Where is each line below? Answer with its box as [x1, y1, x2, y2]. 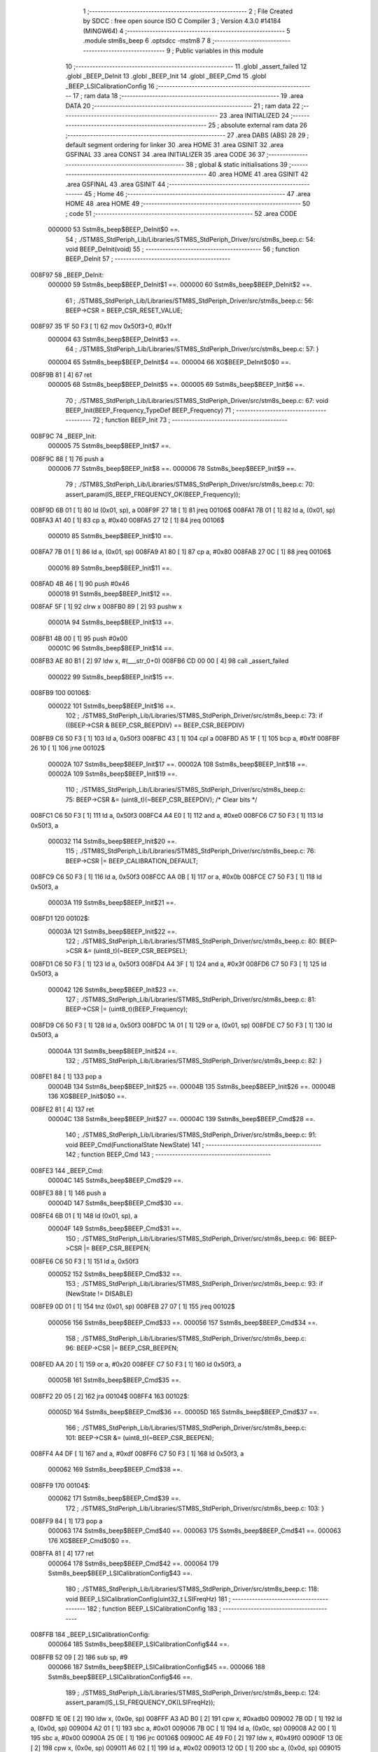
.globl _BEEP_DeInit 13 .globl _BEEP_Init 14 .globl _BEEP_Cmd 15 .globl [65, 72, 267, 81]
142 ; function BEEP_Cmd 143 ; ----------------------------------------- [65, 1150, 271, 1159]
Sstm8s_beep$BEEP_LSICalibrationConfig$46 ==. [48, 1672, 192, 1681]
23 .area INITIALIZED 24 [219, 111, 290, 119]
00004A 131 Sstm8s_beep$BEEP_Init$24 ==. [48, 1046, 178, 1055]
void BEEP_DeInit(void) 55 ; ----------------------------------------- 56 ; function [65, 245, 300, 253]
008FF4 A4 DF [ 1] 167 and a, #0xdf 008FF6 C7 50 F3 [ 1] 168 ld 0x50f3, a [30, 1449, 244, 1458]
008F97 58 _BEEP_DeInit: [30, 271, 104, 279]
